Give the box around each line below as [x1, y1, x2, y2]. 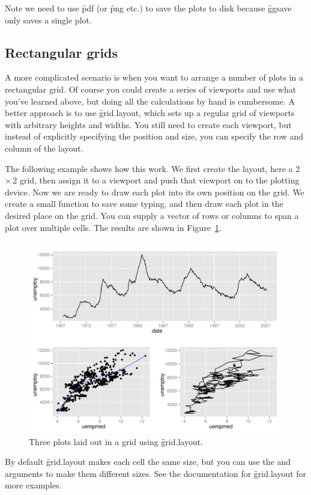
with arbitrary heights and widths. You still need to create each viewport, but [5, 118, 292, 131]
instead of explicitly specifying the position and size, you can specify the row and [5, 130, 304, 143]
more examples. [5, 479, 62, 491]
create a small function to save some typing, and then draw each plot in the [5, 197, 283, 210]
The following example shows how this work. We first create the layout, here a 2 [5, 162, 300, 174]
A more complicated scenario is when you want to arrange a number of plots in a [5, 71, 303, 84]
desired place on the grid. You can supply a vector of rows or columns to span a [5, 209, 299, 221]
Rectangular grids [5, 43, 118, 61]
